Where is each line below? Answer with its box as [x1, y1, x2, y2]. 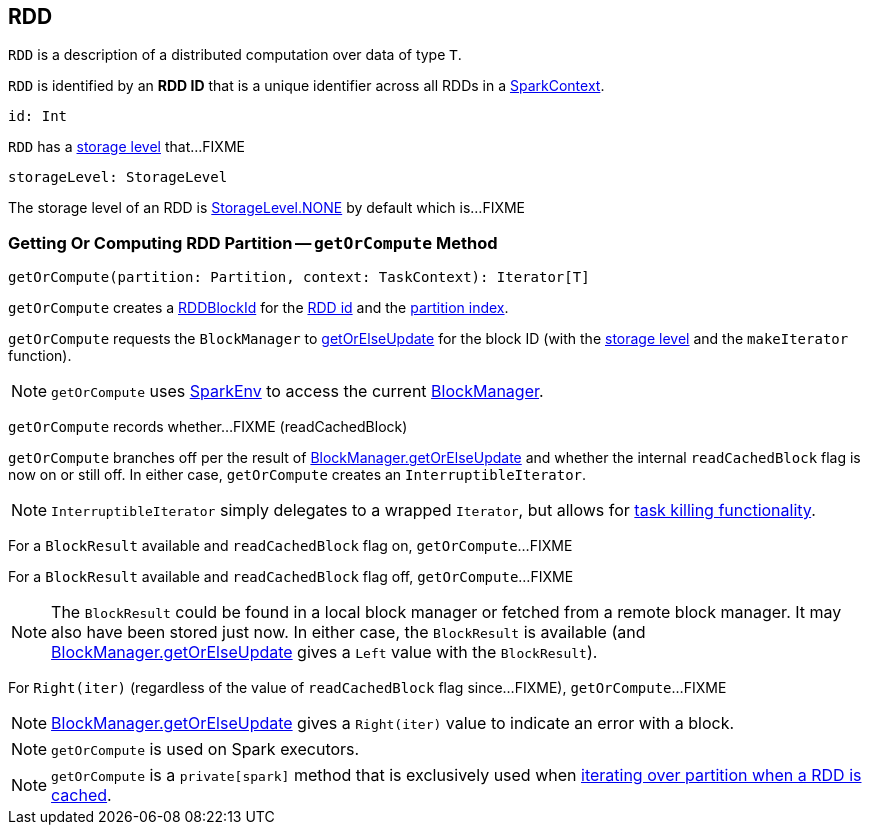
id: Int [8, 108, 68, 125]
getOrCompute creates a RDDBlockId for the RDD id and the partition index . [8, 299, 509, 317]
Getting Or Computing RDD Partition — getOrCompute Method [8, 232, 498, 253]
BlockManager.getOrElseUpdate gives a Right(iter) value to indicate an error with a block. [51, 713, 735, 734]
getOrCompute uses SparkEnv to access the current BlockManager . [51, 381, 544, 402]
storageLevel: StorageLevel [8, 169, 228, 186]
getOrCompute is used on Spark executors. [51, 739, 360, 760]
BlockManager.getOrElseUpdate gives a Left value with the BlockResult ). [51, 642, 598, 663]
